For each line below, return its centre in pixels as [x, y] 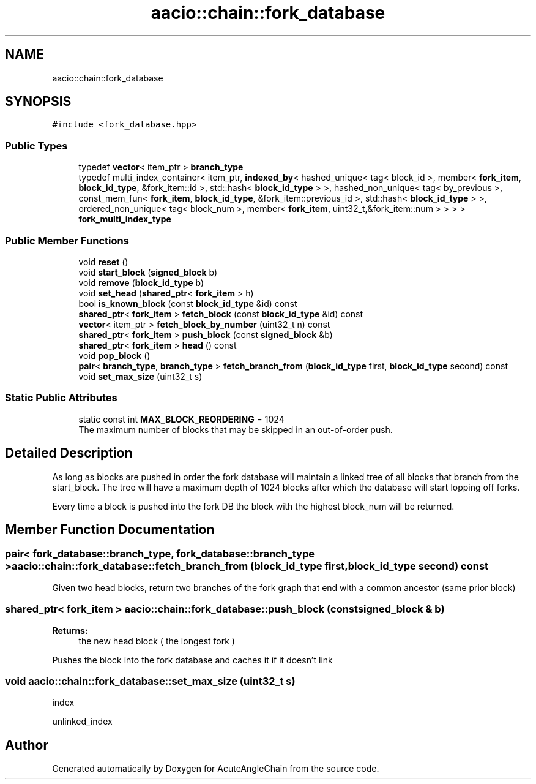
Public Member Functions [67, 240]
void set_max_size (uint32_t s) [140, 376]
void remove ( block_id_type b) [141, 282]
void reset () [103, 262]
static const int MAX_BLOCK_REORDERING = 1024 [181, 419]
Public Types [36, 145]
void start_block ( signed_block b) [148, 272]
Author [27, 745]
